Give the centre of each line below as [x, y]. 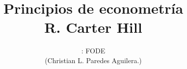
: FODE [93, 51]
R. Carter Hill [93, 27]
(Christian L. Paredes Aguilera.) [93, 60]
